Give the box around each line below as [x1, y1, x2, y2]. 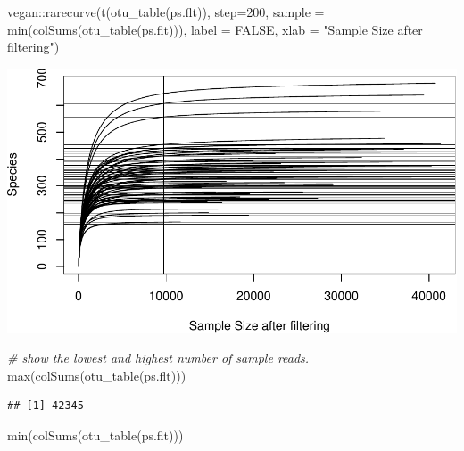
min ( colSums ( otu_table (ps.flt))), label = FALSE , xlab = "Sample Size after [7, 20, 423, 38]
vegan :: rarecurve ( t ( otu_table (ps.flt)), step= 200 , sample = [7, 3, 325, 20]
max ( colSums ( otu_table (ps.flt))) [7, 365, 186, 384]
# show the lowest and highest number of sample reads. [7, 348, 310, 367]
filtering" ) [7, 37, 60, 56]
